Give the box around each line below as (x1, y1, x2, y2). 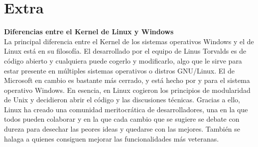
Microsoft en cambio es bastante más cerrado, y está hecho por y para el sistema (4, 75, 250, 85)
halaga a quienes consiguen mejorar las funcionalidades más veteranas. (4, 133, 219, 144)
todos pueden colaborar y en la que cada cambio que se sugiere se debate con (4, 114, 240, 124)
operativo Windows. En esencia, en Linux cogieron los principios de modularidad (4, 84, 251, 95)
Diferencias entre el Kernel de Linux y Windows (4, 26, 174, 37)
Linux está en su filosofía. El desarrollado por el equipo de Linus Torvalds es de (4, 46, 247, 56)
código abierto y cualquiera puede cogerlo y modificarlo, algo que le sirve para (4, 55, 242, 66)
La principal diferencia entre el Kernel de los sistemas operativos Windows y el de (4, 36, 254, 46)
